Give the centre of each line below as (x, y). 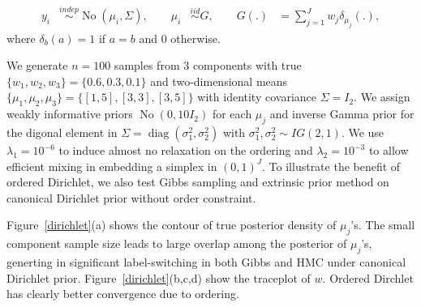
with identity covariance (257, 97)
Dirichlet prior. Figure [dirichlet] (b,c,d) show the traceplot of (159, 277)
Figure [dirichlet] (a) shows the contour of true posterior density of (172, 225)
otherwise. (195, 38)
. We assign (382, 97)
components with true (247, 65)
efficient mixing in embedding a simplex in (112, 166)
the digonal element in (62, 132)
